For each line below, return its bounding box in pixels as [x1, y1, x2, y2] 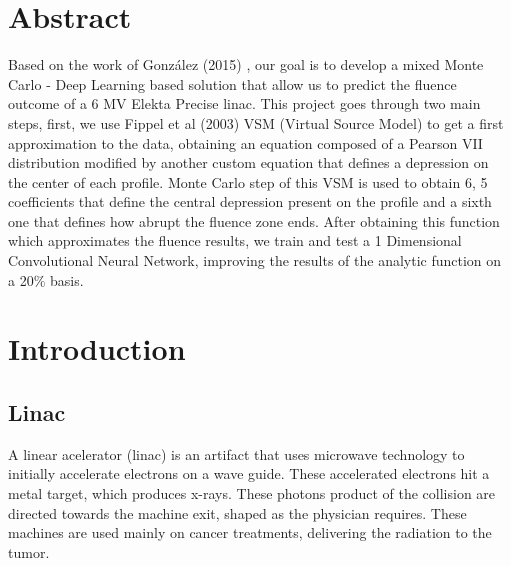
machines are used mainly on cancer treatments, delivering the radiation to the [8, 522, 492, 543]
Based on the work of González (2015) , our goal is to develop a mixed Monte [8, 54, 484, 75]
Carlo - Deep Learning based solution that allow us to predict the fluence [8, 73, 457, 94]
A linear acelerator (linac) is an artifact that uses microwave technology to [8, 443, 465, 464]
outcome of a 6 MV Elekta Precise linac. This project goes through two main [8, 93, 481, 114]
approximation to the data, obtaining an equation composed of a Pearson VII [8, 132, 483, 153]
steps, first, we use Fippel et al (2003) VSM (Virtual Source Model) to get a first [8, 112, 504, 133]
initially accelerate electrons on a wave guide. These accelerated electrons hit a [8, 463, 490, 484]
